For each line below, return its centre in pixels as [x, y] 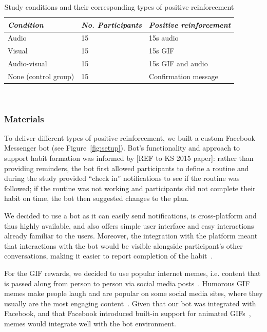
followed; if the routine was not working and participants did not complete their [130, 188]
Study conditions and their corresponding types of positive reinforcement [119, 7]
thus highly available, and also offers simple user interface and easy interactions [129, 225]
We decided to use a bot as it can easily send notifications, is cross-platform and [130, 216]
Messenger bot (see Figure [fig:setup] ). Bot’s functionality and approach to [122, 148]
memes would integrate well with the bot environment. [90, 323]
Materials [24, 118]
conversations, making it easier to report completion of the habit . [109, 256]
